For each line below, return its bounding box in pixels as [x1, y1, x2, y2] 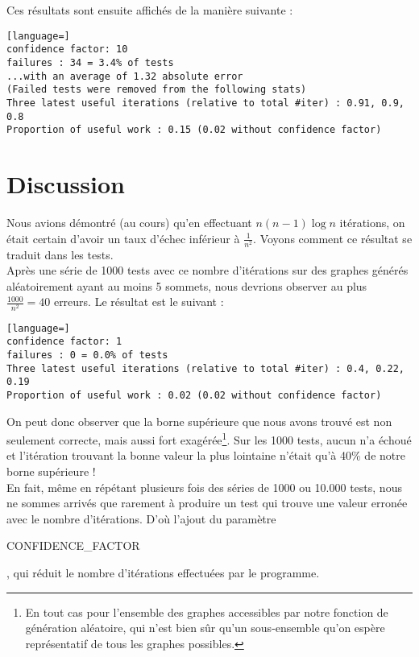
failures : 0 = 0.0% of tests [6, 349, 168, 361]
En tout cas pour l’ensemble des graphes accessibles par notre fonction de [25, 603, 388, 620]
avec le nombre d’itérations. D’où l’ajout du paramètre [6, 510, 276, 527]
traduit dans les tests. [6, 246, 114, 262]
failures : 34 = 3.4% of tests [6, 56, 174, 68]
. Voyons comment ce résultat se [253, 229, 413, 246]
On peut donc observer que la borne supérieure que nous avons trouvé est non [6, 412, 392, 429]
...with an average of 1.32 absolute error [6, 70, 243, 82]
